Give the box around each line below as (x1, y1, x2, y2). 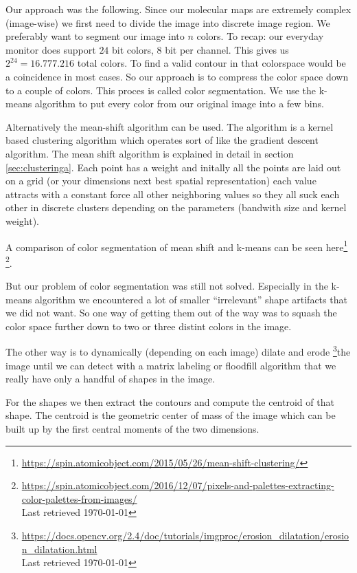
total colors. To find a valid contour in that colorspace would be (77, 56, 346, 70)
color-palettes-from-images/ (21, 491, 137, 506)
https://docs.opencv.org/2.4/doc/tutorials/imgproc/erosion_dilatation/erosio (21, 528, 349, 542)
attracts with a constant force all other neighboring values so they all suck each (5, 186, 340, 201)
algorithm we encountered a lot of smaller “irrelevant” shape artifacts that (34, 292, 347, 306)
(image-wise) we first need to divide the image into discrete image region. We (5, 15, 330, 30)
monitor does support (5, 42, 96, 56)
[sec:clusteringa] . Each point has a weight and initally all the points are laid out (5, 160, 341, 174)
